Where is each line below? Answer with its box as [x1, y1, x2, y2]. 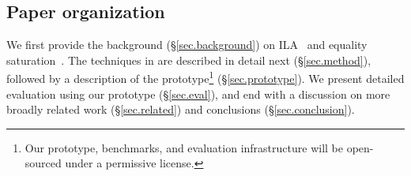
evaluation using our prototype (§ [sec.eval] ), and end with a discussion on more [6, 85, 390, 102]
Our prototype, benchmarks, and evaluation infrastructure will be [25, 139, 343, 155]
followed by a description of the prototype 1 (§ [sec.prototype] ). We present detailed [6, 68, 405, 87]
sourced [25, 155, 62, 171]
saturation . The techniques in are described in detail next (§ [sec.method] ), [6, 51, 371, 68]
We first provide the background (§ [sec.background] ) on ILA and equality [6, 36, 368, 53]
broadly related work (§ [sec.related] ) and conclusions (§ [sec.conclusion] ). [6, 101, 355, 118]
